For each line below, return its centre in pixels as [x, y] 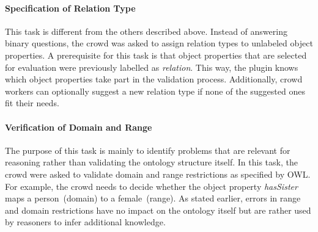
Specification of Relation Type [70, 8]
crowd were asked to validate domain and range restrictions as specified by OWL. [158, 174]
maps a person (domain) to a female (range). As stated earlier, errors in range [153, 198]
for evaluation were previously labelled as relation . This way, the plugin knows [152, 67]
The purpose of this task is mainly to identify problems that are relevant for [148, 150]
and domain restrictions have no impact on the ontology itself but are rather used [158, 210]
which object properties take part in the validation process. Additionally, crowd [154, 79]
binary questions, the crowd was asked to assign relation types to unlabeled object [159, 43]
